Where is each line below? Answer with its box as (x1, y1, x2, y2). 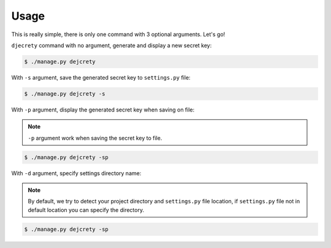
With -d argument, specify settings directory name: (11, 169, 142, 177)
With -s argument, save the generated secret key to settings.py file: (11, 73, 191, 81)
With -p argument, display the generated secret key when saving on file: (11, 106, 195, 113)
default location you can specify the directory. (28, 206, 144, 214)
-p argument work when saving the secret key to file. (28, 134, 162, 141)
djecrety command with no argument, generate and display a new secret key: (11, 42, 212, 49)
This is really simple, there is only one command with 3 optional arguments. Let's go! (11, 31, 226, 38)
